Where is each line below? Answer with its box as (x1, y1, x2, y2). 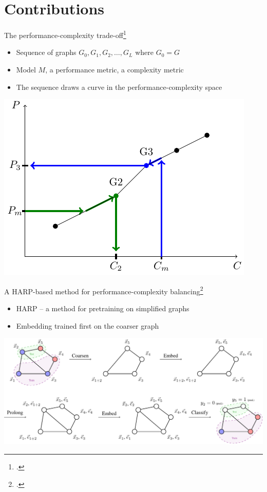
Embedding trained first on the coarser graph (16, 320, 159, 331)
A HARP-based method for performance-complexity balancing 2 (4, 284, 203, 296)
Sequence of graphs (16, 47, 77, 58)
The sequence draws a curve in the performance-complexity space (16, 81, 222, 92)
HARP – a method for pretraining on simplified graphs (16, 303, 189, 313)
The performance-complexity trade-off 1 (4, 28, 126, 40)
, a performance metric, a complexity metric (45, 64, 184, 74)
